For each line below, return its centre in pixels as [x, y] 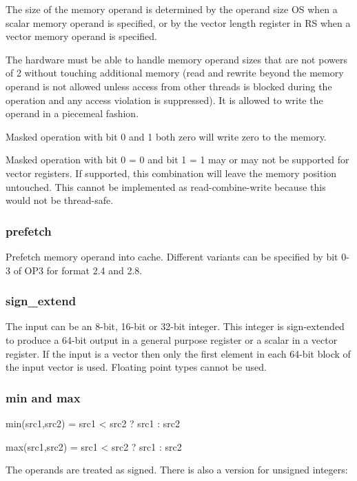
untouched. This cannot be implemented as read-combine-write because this [166, 186]
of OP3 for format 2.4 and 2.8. [78, 270]
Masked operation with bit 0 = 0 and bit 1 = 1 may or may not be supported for [177, 160]
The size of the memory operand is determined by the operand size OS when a [172, 9]
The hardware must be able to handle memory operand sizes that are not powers [176, 59]
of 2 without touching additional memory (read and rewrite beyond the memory [175, 73]
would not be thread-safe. [60, 200]
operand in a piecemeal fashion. [72, 113]
